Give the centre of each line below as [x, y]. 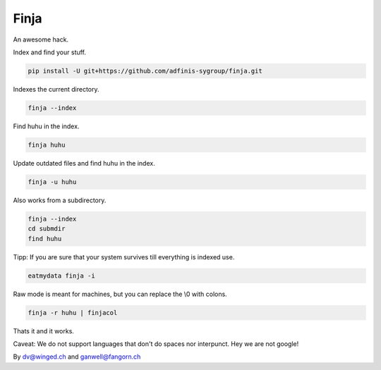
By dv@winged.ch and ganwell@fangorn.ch [77, 357]
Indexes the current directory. [56, 89]
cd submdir [47, 229]
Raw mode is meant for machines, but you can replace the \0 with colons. [120, 294]
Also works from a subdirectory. [60, 200]
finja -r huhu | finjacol [73, 313]
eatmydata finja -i [61, 276]
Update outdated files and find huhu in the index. [84, 163]
